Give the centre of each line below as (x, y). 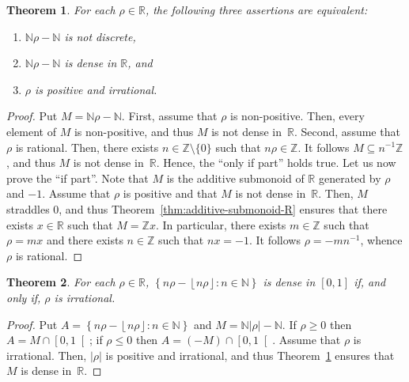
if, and (370, 282)
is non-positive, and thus (134, 131)
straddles (28, 208)
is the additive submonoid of (235, 178)
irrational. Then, (47, 355)
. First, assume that (169, 116)
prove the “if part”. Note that (78, 178)
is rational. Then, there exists (87, 147)
